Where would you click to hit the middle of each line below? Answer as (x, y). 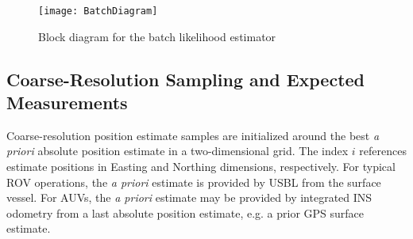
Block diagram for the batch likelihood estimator (157, 36)
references (383, 151)
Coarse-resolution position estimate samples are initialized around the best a (193, 135)
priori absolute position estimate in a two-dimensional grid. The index (178, 151)
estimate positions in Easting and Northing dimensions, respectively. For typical (201, 167)
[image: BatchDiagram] (98, 11)
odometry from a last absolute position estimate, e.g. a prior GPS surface (185, 212)
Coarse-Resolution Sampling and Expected (186, 79)
